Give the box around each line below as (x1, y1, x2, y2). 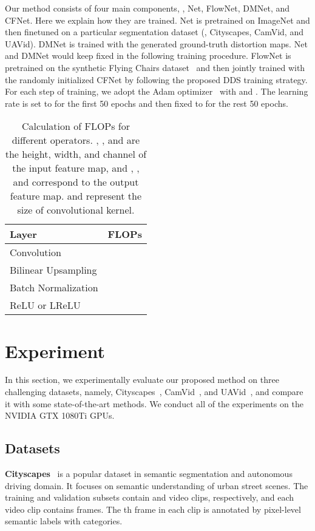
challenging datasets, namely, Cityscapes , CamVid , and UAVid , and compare (5, 385, 303, 398)
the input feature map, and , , (12, 161, 140, 175)
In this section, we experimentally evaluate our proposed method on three (5, 373, 279, 386)
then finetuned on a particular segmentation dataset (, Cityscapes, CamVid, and (5, 25, 303, 38)
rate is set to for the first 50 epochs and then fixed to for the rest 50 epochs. (5, 96, 288, 109)
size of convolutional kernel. (17, 203, 135, 217)
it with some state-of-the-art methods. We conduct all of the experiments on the (5, 397, 303, 410)
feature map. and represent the (10, 189, 142, 203)
